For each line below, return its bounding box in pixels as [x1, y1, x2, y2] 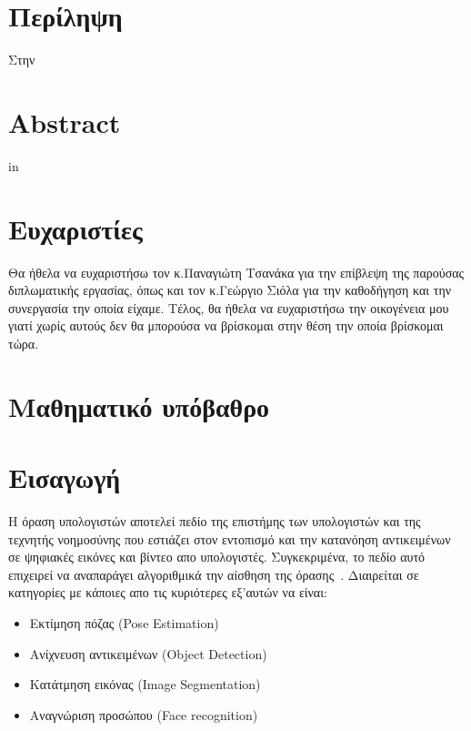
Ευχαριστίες [8, 209, 143, 247]
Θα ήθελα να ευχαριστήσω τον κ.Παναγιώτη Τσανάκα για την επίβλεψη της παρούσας [8, 262, 465, 281]
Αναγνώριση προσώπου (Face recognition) [29, 705, 258, 724]
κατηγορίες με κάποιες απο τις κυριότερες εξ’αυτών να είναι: [8, 583, 327, 602]
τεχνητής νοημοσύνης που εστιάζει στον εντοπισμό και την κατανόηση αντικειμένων [8, 529, 451, 548]
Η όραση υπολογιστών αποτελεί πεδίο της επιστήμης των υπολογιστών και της [8, 512, 421, 531]
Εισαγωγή [8, 459, 121, 496]
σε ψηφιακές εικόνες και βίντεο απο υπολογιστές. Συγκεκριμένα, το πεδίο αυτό [8, 547, 426, 566]
